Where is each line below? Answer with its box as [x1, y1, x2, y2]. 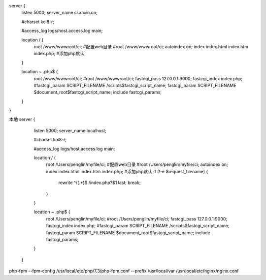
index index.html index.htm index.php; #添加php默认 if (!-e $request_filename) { [46, 168, 208, 174]
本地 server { [9, 116, 35, 123]
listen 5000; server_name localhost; [33, 127, 107, 133]
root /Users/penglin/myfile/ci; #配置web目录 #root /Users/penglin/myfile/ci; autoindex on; [46, 161, 229, 167]
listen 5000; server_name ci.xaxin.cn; [21, 10, 98, 16]
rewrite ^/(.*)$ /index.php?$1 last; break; [58, 180, 141, 186]
